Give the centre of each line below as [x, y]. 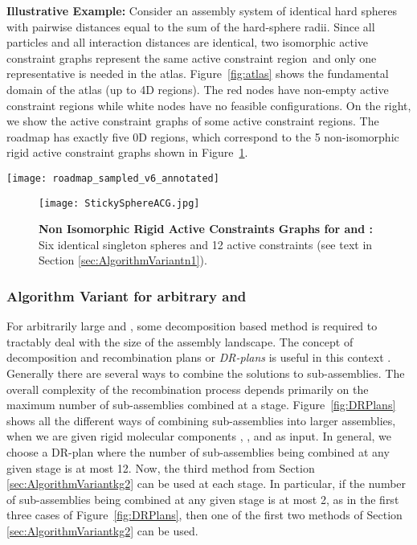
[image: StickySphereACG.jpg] [119, 203]
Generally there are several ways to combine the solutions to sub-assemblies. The [206, 373]
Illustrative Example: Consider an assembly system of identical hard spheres [202, 10]
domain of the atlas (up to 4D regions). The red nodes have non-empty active [198, 89]
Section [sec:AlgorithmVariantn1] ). [123, 260]
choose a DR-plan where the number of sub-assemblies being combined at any [198, 452]
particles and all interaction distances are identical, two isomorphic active [188, 42]
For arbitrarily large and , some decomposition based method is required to [192, 326]
